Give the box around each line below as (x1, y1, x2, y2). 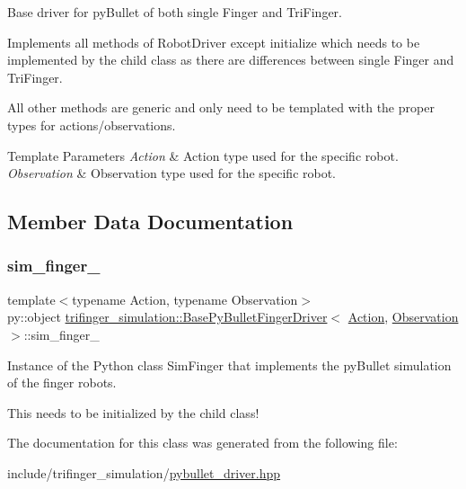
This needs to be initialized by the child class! (7, 403, 259, 422)
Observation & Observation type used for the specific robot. (7, 164, 337, 182)
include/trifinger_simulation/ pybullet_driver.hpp (7, 463, 281, 482)
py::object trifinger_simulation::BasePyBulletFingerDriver (7, 307, 328, 326)
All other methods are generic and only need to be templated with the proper (7, 98, 435, 117)
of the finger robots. (7, 373, 117, 392)
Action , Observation (347, 307, 459, 326)
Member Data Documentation (7, 208, 294, 236)
